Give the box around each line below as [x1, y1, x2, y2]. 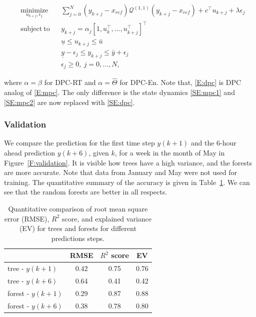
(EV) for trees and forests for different [19, 223, 136, 233]
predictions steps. [51, 232, 104, 243]
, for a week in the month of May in [114, 147, 225, 158]
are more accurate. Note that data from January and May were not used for [4, 167, 237, 177]
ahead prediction [4, 147, 55, 158]
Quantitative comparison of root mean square [8, 203, 148, 213]
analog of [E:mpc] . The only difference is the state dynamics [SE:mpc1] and [4, 87, 235, 97]
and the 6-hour [190, 137, 236, 148]
